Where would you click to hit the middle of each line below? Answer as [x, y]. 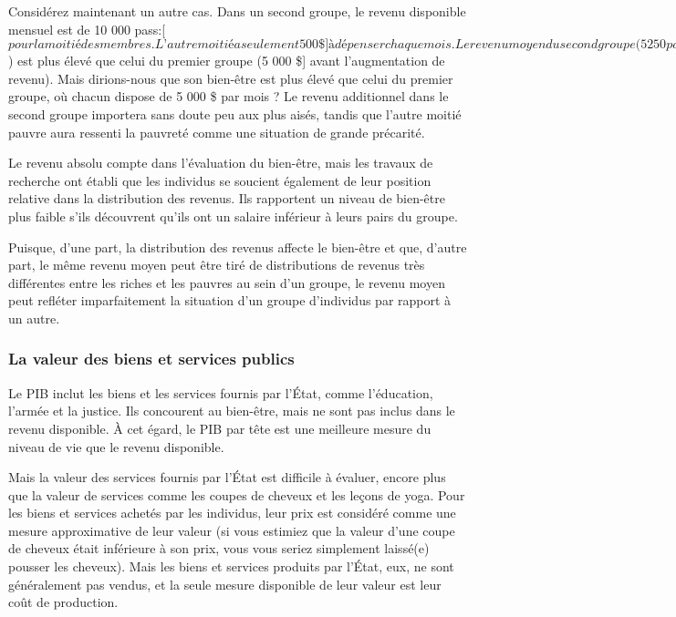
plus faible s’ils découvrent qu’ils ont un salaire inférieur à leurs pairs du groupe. [233, 216]
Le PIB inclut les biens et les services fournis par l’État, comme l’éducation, [221, 392]
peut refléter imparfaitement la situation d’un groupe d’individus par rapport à [230, 300]
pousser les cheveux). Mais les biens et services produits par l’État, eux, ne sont [231, 566]
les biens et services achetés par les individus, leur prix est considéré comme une [232, 513]
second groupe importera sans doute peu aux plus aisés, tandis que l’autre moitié [235, 113]
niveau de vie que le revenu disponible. [116, 446]
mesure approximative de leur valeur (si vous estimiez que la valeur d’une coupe [232, 530]
